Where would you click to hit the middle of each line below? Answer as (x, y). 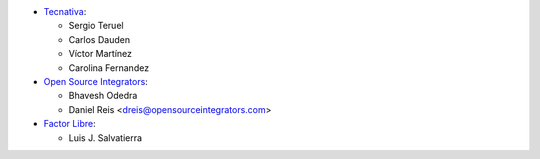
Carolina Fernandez (109, 67)
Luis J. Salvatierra (105, 137)
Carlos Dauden (99, 39)
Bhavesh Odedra (103, 96)
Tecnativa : (65, 11)
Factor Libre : (69, 124)
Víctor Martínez (100, 54)
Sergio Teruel (96, 26)
